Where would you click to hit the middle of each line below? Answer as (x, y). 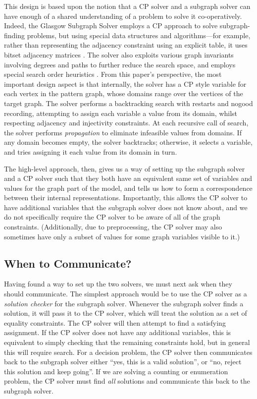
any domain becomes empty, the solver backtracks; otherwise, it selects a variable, (128, 142)
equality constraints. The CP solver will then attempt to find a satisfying (115, 322)
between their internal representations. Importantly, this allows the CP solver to (126, 198)
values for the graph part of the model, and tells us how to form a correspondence (128, 188)
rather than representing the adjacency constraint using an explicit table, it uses (126, 45)
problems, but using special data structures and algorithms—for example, (139, 35)
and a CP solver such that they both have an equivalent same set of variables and (128, 178)
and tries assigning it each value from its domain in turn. (91, 151)
